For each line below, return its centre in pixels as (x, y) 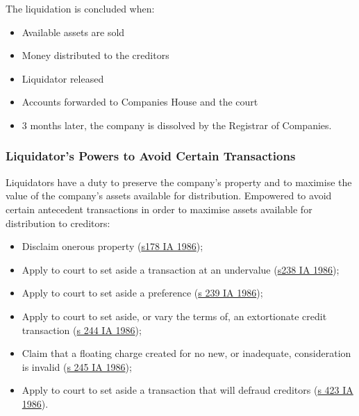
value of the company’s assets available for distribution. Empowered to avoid (169, 195)
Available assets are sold (73, 32)
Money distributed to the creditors (95, 55)
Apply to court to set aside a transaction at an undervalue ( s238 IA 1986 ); (181, 269)
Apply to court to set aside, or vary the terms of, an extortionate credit (174, 316)
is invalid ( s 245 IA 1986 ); (77, 366)
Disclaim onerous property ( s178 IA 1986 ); (112, 246)
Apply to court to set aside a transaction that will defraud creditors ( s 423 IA (187, 390)
